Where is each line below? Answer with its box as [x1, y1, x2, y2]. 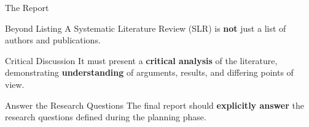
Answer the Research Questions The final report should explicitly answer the [5, 98, 304, 111]
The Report [5, 1, 49, 13]
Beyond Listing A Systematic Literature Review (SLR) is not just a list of [5, 21, 286, 34]
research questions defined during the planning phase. [5, 111, 206, 123]
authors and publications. [5, 34, 101, 46]
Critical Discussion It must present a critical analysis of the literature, [5, 54, 278, 67]
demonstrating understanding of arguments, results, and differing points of [5, 66, 294, 79]
